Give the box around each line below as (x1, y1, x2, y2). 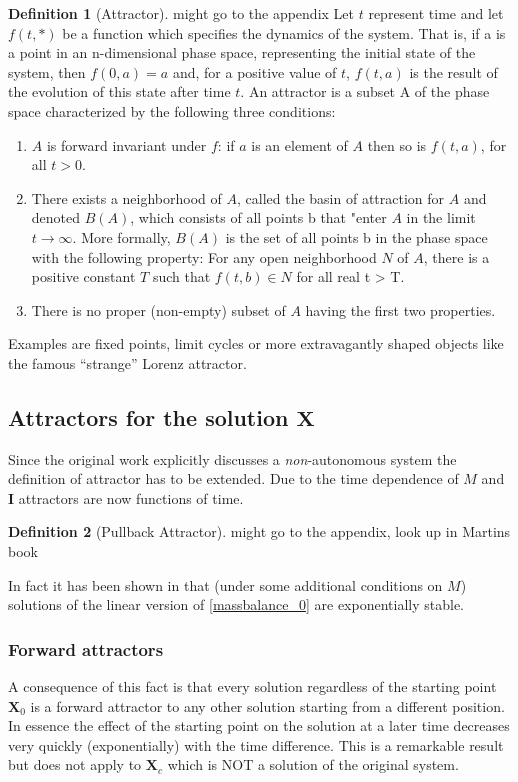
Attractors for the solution (8, 401, 289, 432)
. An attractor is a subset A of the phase (240, 81, 490, 102)
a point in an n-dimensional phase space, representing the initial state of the (8, 42, 476, 63)
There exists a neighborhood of (31, 187, 222, 208)
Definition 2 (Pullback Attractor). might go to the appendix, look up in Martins (8, 521, 511, 542)
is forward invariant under (46, 134, 207, 155)
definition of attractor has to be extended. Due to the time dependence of (8, 468, 459, 489)
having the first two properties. (305, 299, 496, 320)
